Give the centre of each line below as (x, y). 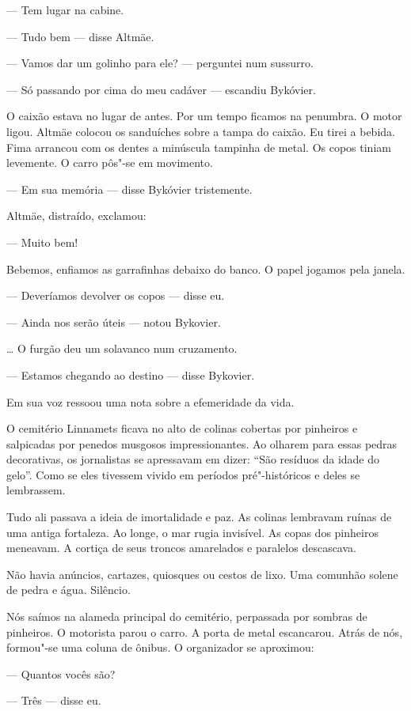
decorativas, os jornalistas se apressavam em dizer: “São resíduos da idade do (193, 459)
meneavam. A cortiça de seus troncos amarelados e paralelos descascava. (181, 548)
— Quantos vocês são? (61, 673)
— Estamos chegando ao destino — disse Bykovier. (131, 374)
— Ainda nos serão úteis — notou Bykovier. (114, 321)
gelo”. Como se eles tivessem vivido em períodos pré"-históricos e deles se (183, 474)
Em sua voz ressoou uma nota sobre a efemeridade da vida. (150, 401)
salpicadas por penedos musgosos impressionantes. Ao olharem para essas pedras (202, 443)
